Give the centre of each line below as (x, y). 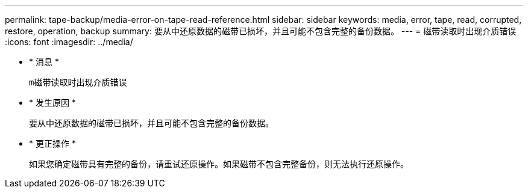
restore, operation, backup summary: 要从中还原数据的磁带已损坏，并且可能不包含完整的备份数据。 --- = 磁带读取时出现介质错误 (261, 31)
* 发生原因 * (52, 103)
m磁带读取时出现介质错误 (78, 82)
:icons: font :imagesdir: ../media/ (69, 42)
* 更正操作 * (52, 143)
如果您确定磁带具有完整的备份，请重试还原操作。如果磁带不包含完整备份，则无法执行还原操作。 (219, 164)
